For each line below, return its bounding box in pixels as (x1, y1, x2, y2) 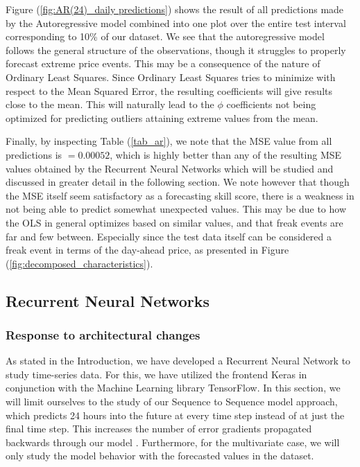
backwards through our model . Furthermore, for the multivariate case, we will (6, 434, 340, 449)
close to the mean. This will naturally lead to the (6, 97, 214, 112)
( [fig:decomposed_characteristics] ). (6, 256, 153, 270)
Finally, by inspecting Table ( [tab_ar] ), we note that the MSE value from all (6, 134, 332, 148)
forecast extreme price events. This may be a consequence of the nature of (6, 56, 320, 71)
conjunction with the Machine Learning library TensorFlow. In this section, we (6, 380, 341, 395)
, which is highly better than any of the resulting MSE (110, 147, 342, 161)
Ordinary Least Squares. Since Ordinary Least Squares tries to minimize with (6, 69, 336, 84)
